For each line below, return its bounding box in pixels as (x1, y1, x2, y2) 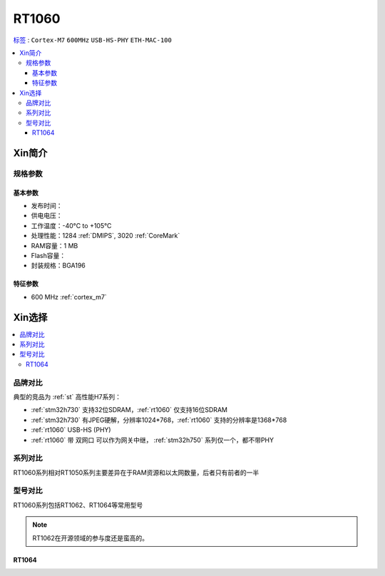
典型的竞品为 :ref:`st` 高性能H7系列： (13, 392, 121, 401)
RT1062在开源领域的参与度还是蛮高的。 (32, 533, 149, 542)
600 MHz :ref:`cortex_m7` (31, 292, 107, 301)
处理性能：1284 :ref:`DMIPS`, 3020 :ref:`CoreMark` (31, 232, 180, 240)
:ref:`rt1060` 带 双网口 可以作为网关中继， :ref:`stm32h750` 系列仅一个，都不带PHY (31, 436, 274, 444)
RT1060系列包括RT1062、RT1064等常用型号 (13, 500, 143, 509)
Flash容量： (31, 251, 66, 259)
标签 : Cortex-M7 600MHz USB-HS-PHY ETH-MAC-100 (13, 36, 173, 44)
